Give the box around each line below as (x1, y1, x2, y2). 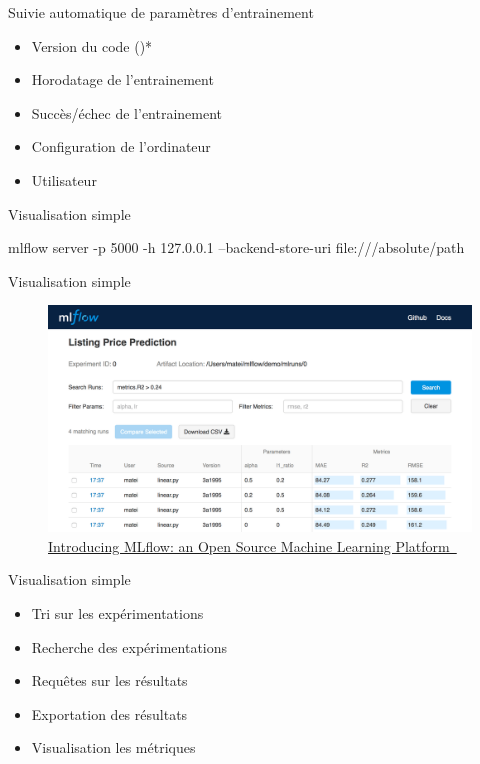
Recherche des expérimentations (31, 636, 228, 657)
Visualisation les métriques (31, 737, 196, 758)
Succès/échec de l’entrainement (31, 102, 223, 123)
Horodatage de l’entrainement (31, 69, 214, 90)
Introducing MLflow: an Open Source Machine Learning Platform (48, 535, 450, 556)
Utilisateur (31, 169, 97, 190)
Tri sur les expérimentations (31, 603, 204, 624)
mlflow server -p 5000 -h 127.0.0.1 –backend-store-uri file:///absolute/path (8, 237, 465, 258)
